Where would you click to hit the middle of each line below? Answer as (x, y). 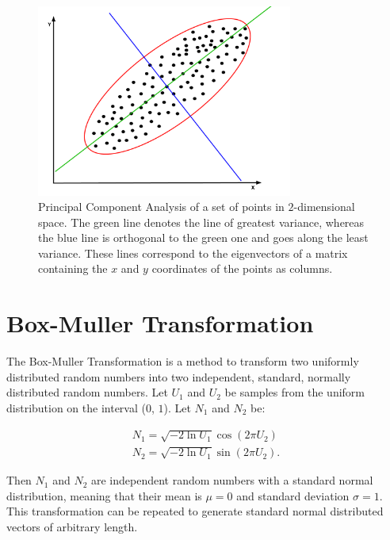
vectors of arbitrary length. (72, 526)
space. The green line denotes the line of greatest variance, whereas (201, 222)
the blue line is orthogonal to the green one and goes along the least (203, 237)
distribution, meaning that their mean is (104, 495)
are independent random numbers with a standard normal (232, 480)
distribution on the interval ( (76, 407)
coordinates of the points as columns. (242, 268)
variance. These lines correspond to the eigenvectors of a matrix (193, 253)
